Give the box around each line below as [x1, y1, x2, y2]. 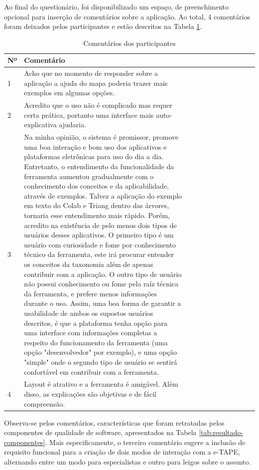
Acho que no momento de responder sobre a [24, 68, 158, 78]
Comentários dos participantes [83, 37, 176, 48]
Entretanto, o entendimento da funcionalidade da [24, 161, 174, 172]
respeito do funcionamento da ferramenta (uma [24, 337, 168, 347]
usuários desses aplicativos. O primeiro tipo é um [24, 230, 174, 240]
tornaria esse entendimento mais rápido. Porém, [24, 210, 170, 221]
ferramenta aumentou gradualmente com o [24, 171, 154, 181]
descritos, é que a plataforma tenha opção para [24, 317, 168, 328]
